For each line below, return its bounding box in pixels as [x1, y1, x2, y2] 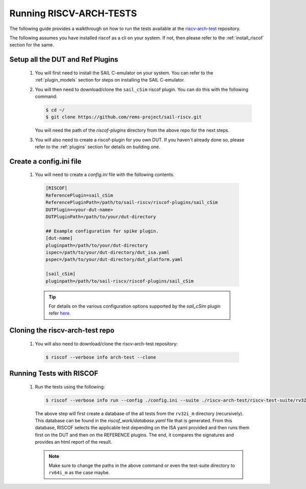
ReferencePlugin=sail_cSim [45, 192, 113, 198]
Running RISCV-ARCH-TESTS [9, 8, 137, 19]
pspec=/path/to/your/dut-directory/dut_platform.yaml [45, 256, 183, 263]
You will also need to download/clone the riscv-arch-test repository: [35, 341, 178, 347]
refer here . [48, 310, 71, 316]
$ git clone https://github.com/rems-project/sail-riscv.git [45, 114, 202, 120]
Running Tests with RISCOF [9, 369, 98, 378]
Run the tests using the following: [35, 383, 105, 390]
